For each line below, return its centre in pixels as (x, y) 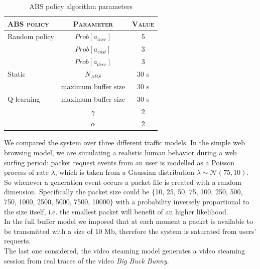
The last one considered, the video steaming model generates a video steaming (124, 250)
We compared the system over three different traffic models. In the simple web (124, 143)
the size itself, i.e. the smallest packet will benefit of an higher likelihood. (116, 211)
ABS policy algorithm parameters (81, 6)
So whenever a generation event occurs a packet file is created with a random (123, 182)
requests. (18, 241)
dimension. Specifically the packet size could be (77, 192)
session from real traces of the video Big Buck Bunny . (87, 260)
